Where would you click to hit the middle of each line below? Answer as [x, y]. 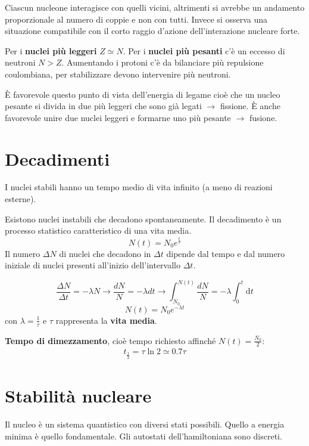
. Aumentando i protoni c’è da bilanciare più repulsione [163, 62]
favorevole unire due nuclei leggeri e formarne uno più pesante [118, 117]
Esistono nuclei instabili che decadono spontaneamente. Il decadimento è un [143, 219]
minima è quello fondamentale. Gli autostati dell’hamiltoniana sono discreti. [143, 436]
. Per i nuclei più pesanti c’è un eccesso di [204, 50]
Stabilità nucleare [78, 395]
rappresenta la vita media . [106, 320]
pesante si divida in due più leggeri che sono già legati [103, 106]
